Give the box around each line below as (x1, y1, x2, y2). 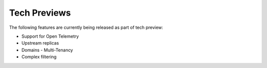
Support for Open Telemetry (21, 33, 79, 39)
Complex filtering (21, 54, 57, 60)
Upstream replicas (21, 40, 59, 46)
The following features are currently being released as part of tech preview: (9, 24, 163, 30)
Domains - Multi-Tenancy (21, 47, 73, 53)
